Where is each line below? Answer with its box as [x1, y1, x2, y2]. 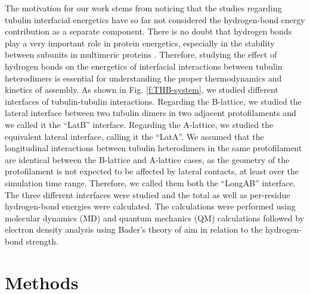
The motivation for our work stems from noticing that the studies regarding [5, 2, 282, 14]
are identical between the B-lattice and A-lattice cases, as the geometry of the [5, 153, 290, 165]
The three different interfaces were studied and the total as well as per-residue [5, 188, 290, 201]
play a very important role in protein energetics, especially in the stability [5, 36, 275, 49]
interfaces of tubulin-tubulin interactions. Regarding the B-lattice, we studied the [5, 95, 302, 107]
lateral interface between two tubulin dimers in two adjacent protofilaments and [5, 107, 296, 119]
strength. [26, 234, 58, 247]
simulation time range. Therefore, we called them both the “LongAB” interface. [5, 176, 296, 189]
